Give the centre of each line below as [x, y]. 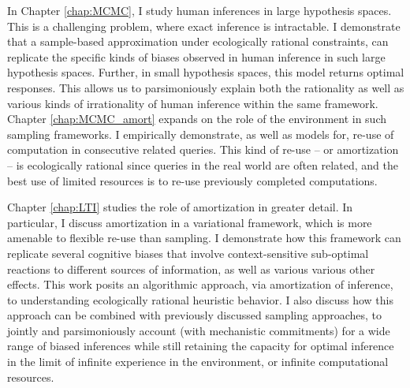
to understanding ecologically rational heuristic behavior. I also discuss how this [200, 299]
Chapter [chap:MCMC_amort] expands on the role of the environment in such [197, 119]
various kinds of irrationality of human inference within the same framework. [193, 103]
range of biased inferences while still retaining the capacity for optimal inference [201, 346]
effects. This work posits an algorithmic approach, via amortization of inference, [200, 284]
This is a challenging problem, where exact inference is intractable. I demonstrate [204, 26]
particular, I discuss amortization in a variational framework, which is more [190, 222]
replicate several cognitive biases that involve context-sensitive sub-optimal [188, 253]
